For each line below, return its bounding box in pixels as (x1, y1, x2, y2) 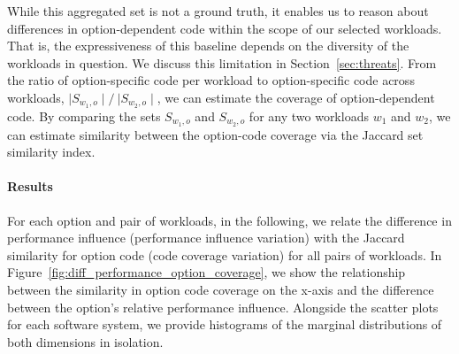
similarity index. (7, 142, 96, 161)
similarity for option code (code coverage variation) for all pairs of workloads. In (7, 245, 442, 264)
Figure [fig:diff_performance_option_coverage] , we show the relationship (7, 263, 406, 281)
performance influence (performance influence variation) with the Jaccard (7, 228, 405, 247)
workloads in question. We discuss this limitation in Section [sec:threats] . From (7, 53, 437, 72)
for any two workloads (249, 106, 369, 125)
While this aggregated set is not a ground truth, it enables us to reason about (7, 2, 429, 19)
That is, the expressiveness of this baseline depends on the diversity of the (7, 36, 409, 55)
